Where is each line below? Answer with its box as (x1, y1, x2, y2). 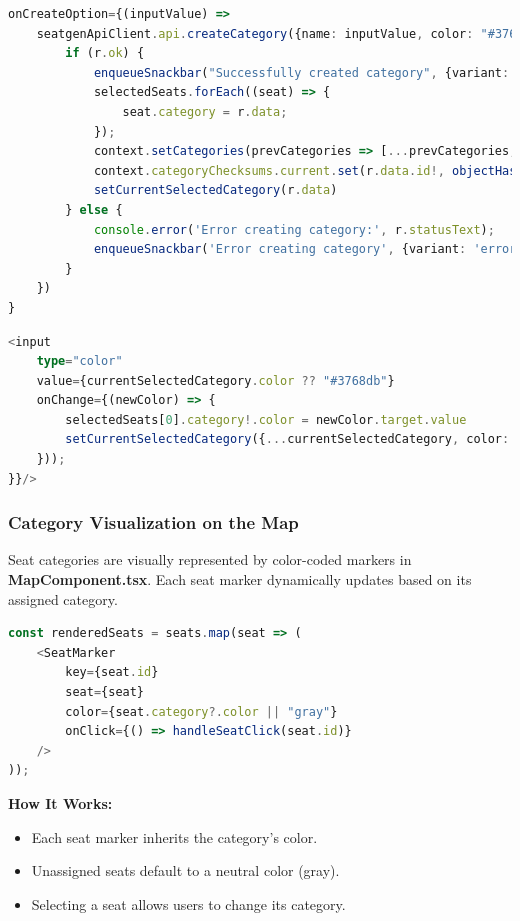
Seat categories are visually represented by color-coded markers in (8, 549, 412, 570)
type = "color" (36, 354, 123, 369)
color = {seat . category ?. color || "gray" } (65, 704, 338, 719)
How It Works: (8, 793, 113, 813)
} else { (65, 202, 123, 217)
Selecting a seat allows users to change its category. (31, 893, 346, 914)
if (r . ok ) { (65, 46, 145, 61)
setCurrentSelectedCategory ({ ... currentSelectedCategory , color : (65, 432, 510, 447)
